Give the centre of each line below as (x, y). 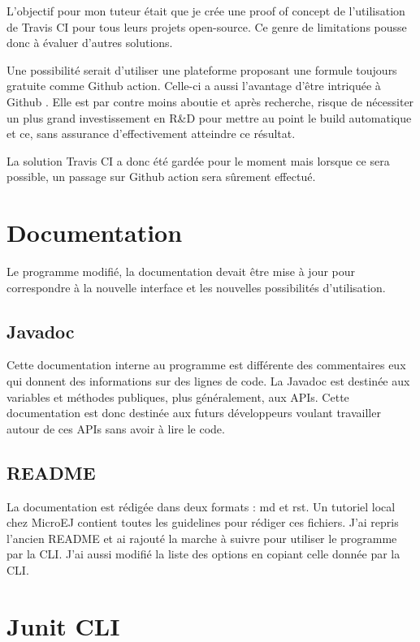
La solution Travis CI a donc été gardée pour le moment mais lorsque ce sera (198, 160)
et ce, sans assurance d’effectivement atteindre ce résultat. (151, 134)
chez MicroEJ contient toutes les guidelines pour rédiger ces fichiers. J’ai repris (203, 522)
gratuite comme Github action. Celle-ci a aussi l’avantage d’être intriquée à (194, 86)
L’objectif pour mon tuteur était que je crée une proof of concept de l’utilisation (206, 11)
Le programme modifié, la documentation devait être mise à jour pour (181, 271)
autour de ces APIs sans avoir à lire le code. (116, 428)
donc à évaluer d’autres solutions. (90, 43)
